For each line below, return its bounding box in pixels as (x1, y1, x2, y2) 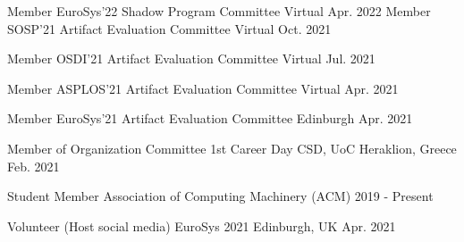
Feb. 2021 (7, 156, 60, 175)
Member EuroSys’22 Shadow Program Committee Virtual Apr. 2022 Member (7, 2, 431, 20)
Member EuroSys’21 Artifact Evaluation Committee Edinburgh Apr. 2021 (7, 109, 413, 128)
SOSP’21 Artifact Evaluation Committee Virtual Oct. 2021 (7, 19, 332, 38)
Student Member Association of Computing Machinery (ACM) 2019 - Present (7, 187, 434, 205)
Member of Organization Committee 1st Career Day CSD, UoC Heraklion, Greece (7, 138, 457, 157)
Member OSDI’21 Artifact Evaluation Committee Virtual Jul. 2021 (7, 49, 375, 68)
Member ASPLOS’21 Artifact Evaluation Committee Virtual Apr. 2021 (7, 79, 399, 97)
